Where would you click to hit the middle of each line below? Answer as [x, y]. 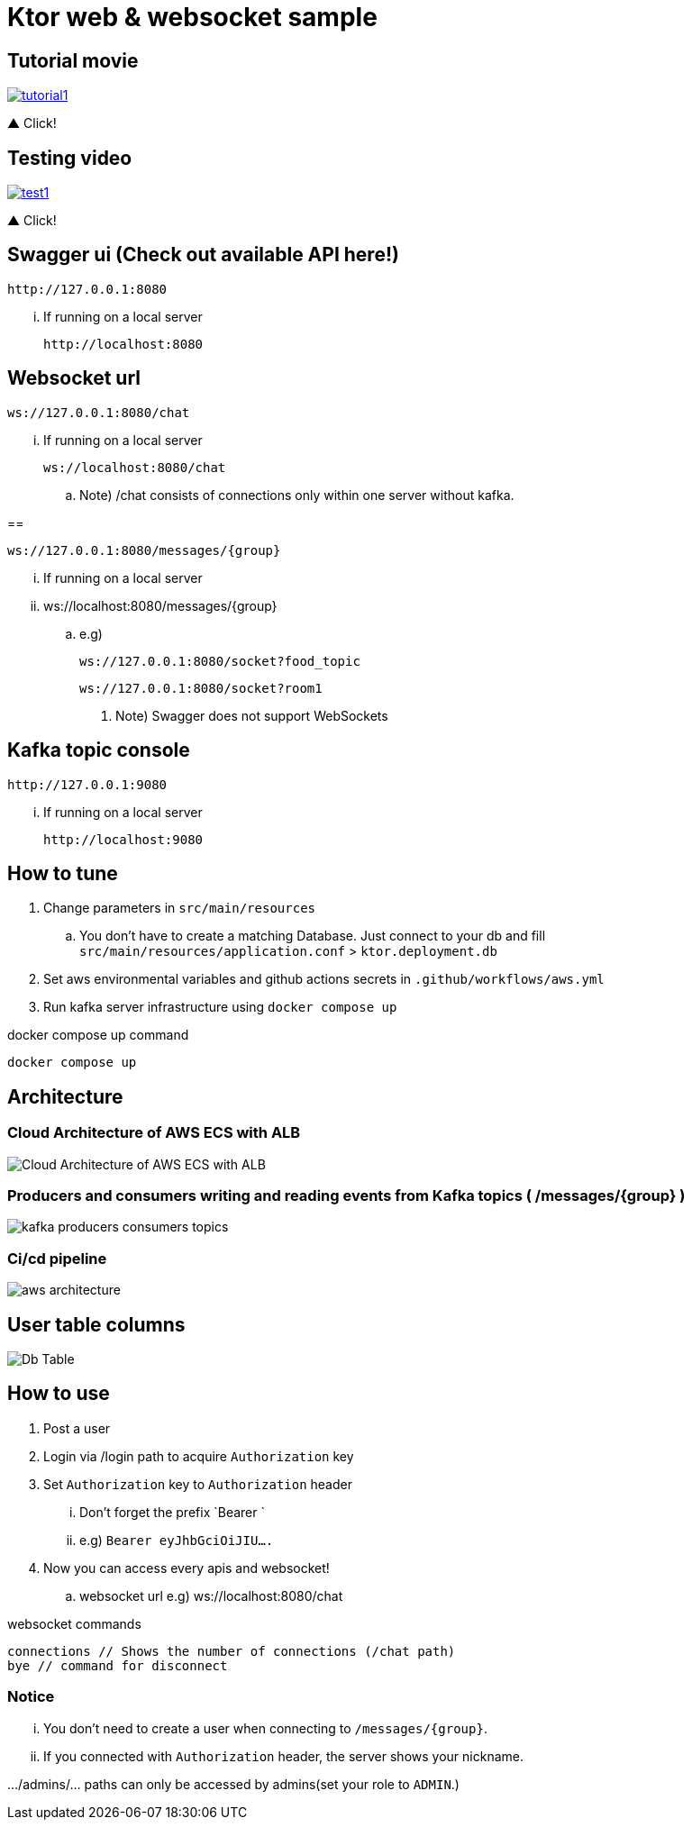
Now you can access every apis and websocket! [187, 1568]
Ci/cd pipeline [57, 1258]
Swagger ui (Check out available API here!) [203, 255]
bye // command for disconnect [118, 1665]
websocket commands [74, 1623]
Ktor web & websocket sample [192, 17]
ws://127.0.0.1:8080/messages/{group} [144, 550]
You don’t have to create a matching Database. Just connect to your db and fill [313, 936]
